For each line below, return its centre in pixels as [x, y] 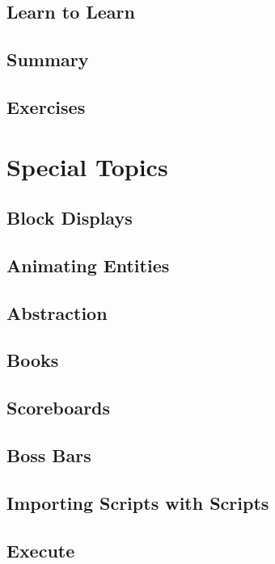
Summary [48, 59]
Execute [41, 550]
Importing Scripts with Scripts [138, 502]
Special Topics [87, 166]
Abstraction [57, 312]
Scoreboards [59, 408]
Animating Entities [88, 265]
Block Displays [70, 218]
